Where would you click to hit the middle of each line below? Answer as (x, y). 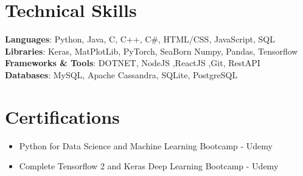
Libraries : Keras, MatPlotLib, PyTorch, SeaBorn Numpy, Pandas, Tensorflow (151, 51)
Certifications (62, 116)
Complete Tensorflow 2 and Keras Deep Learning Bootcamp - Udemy (149, 166)
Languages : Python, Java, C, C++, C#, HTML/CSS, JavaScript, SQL (140, 39)
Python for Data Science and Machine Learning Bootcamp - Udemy (146, 145)
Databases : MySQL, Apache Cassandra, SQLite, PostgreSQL (121, 74)
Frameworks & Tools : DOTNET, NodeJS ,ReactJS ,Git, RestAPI (133, 63)
